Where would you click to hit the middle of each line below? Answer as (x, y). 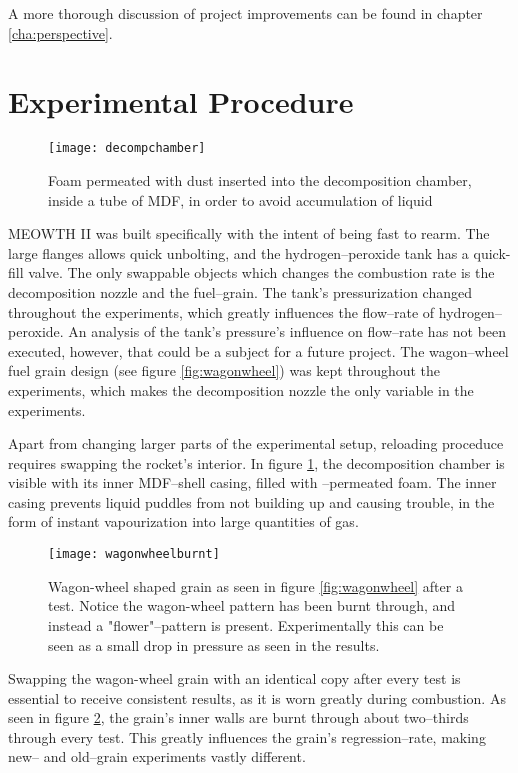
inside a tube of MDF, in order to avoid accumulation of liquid (240, 199)
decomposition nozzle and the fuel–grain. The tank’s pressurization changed (240, 291)
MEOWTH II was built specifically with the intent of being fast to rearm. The (249, 233)
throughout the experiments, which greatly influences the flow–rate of (221, 311)
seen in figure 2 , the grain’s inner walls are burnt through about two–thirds (238, 717)
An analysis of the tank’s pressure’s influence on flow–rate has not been (287, 331)
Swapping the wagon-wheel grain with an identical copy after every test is (234, 678)
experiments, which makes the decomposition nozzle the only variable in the (241, 389)
